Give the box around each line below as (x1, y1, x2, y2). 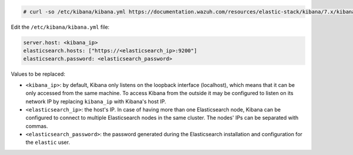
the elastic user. (25, 139, 71, 146)
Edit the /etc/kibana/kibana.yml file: (11, 23, 110, 31)
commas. (25, 122, 48, 129)
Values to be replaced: (11, 70, 66, 77)
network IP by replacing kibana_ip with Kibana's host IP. (25, 97, 166, 105)
